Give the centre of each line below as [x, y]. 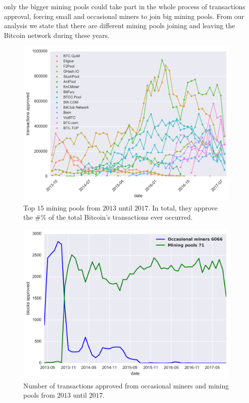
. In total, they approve [183, 207]
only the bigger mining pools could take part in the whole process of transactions [125, 6]
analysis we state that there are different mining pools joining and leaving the [120, 26]
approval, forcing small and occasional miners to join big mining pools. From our [124, 16]
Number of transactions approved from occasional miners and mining [126, 385]
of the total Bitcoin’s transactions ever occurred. [121, 217]
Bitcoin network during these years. [57, 35]
